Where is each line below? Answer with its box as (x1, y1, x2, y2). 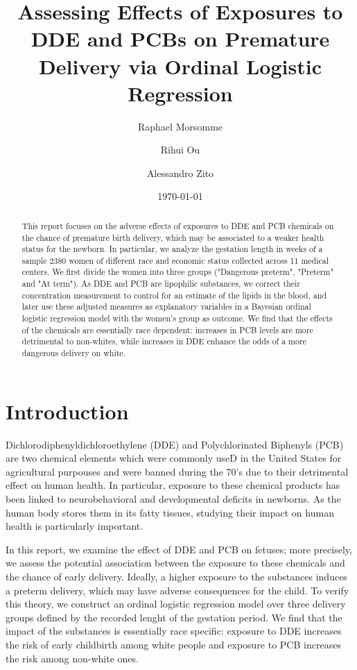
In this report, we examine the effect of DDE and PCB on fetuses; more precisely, (6, 542, 352, 556)
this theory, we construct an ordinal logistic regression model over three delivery (6, 596, 346, 611)
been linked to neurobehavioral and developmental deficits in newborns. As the (6, 492, 341, 506)
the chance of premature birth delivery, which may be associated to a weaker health (21, 231, 324, 243)
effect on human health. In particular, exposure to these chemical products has (6, 478, 340, 492)
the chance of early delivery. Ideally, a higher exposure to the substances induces (6, 569, 347, 584)
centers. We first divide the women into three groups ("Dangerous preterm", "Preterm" (21, 266, 333, 278)
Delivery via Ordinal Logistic (39, 51, 322, 80)
